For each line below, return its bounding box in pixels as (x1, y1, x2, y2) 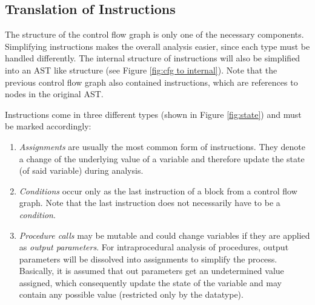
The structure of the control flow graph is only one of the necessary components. (5, 28, 304, 41)
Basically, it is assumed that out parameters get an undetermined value (19, 264, 284, 277)
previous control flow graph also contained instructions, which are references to (5, 75, 298, 88)
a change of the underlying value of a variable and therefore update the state (19, 152, 305, 165)
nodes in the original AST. (5, 87, 104, 100)
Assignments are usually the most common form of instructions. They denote (19, 140, 305, 152)
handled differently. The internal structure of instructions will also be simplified (5, 52, 300, 64)
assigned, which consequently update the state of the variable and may (19, 276, 282, 289)
